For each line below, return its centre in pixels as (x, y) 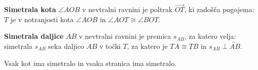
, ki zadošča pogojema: (219, 9)
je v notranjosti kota (42, 19)
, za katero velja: (210, 36)
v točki (110, 46)
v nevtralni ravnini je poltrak (127, 9)
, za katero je (147, 46)
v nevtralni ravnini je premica (125, 36)
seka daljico (66, 46)
